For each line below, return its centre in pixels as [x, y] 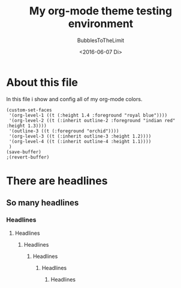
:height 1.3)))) [26, 126]
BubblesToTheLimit [101, 40]
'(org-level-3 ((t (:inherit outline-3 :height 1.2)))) [80, 136]
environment [101, 24]
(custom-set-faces [29, 110]
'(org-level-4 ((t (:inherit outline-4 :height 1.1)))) [80, 141]
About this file [42, 82]
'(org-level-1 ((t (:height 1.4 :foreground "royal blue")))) [88, 115]
